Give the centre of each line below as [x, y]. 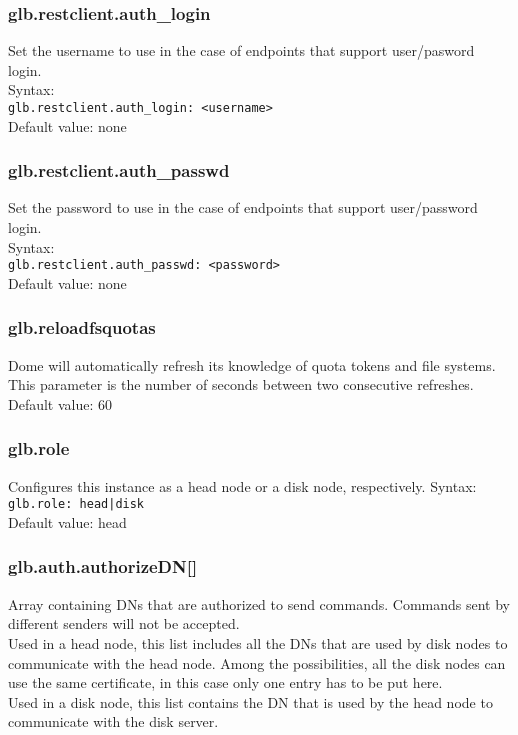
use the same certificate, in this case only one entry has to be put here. [225, 682]
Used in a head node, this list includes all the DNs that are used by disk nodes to [258, 642]
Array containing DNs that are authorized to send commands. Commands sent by [259, 603]
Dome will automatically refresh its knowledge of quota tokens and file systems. [252, 364]
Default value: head [67, 521]
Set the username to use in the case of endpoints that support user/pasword [241, 50]
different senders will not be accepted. [124, 623]
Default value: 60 [60, 403]
